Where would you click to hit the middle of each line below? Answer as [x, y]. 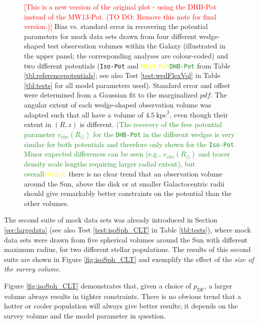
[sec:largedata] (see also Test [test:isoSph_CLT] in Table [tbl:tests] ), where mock [127, 229]
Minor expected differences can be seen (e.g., [92, 154]
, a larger [218, 285]
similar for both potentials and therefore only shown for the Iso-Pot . [130, 144]
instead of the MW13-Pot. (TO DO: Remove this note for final [120, 16]
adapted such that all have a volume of [84, 114]
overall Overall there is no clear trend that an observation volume [123, 174]
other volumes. [46, 203]
